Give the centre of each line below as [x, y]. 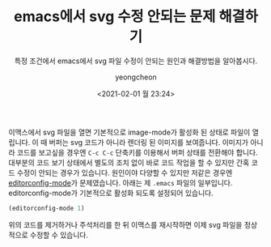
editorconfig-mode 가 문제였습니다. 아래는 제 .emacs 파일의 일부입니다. [121, 182]
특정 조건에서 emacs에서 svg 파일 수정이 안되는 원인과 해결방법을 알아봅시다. [136, 61]
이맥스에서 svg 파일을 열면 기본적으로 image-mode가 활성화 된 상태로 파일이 [129, 132]
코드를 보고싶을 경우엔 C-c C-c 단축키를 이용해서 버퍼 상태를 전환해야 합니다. [137, 152]
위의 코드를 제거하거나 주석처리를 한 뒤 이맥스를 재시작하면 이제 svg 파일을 [125, 224]
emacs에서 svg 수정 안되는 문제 [114, 17]
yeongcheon [136, 77]
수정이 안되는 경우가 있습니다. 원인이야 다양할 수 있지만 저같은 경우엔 [125, 172]
